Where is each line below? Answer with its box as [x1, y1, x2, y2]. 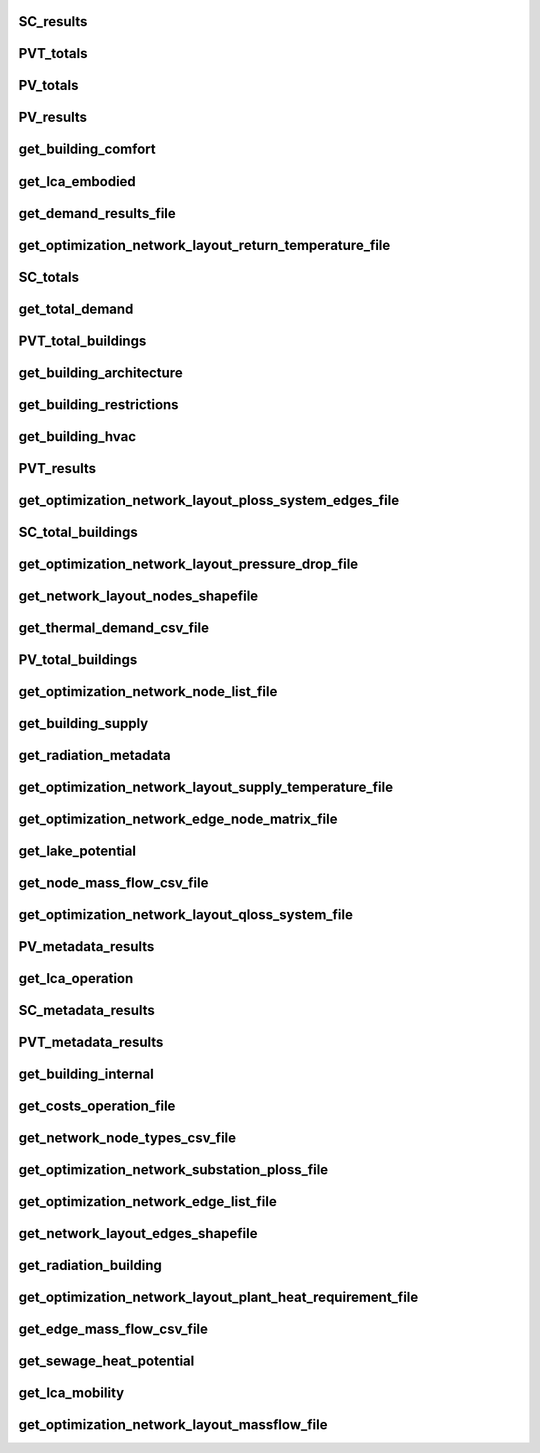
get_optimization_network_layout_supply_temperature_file [18, 778, 394, 795]
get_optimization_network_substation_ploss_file [18, 1161, 329, 1178]
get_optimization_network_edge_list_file [18, 1193, 277, 1210]
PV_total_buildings [18, 651, 138, 668]
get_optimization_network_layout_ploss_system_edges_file [18, 491, 400, 509]
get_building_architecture [18, 364, 184, 381]
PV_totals [18, 77, 79, 94]
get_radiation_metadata [18, 746, 171, 764]
